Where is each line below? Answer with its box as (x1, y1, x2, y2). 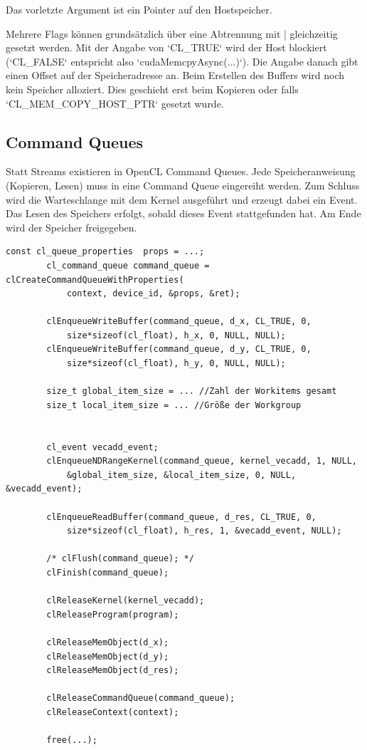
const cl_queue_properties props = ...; (6, 246, 205, 257)
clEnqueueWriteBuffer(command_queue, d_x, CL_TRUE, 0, (46, 316, 312, 327)
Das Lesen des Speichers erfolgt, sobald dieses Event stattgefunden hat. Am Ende (6, 206, 361, 221)
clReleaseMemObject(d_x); (46, 637, 169, 647)
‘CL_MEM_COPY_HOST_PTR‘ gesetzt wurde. (6, 95, 224, 110)
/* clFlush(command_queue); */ (46, 553, 194, 564)
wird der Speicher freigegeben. (6, 219, 137, 234)
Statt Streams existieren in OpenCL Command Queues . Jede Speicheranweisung (6, 164, 356, 179)
